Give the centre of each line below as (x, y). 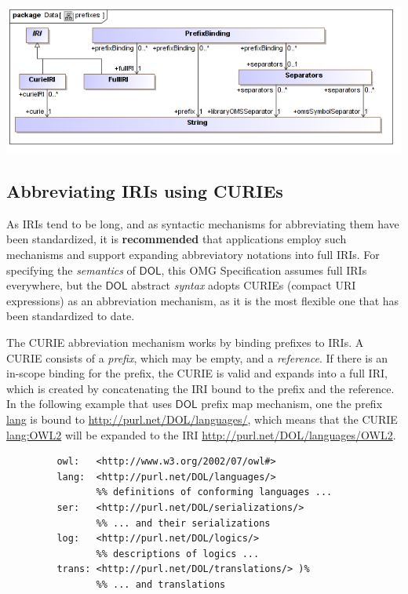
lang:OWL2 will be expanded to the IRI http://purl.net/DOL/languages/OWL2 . (201, 434)
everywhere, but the (54, 285)
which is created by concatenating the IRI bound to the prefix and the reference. (200, 388)
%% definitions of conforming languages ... (214, 492)
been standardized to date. (71, 316)
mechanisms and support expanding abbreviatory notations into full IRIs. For (193, 255)
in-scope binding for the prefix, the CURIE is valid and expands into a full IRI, (197, 373)
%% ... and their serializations (183, 523)
